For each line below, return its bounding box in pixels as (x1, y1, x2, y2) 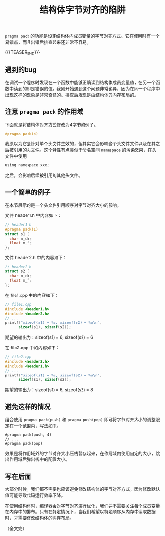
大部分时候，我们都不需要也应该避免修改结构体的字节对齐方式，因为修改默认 (5, 486, 160, 492)
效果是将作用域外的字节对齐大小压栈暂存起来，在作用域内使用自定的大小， (5, 450, 156, 456)
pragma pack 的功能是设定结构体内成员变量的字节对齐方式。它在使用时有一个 (5, 33, 160, 39)
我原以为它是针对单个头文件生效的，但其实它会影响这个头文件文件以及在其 (5, 141, 156, 147)
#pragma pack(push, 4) (5, 432, 52, 437)
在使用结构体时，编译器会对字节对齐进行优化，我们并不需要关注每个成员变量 (5, 503, 160, 509)
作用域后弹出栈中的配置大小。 (9, 456, 70, 462)
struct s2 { (5, 269, 29, 274)
